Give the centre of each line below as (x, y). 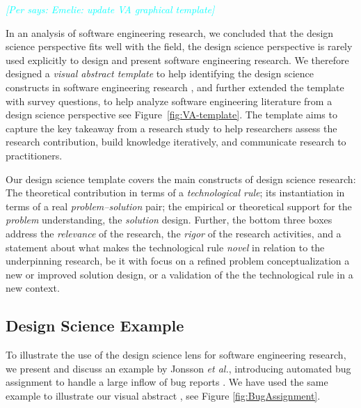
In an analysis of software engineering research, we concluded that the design (170, 32)
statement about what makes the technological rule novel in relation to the (165, 247)
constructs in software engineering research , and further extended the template (175, 87)
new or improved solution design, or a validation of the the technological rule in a (179, 274)
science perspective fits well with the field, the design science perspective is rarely (179, 46)
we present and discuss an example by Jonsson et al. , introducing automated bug (178, 368)
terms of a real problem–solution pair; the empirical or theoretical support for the (179, 206)
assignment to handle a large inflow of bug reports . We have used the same (167, 382)
